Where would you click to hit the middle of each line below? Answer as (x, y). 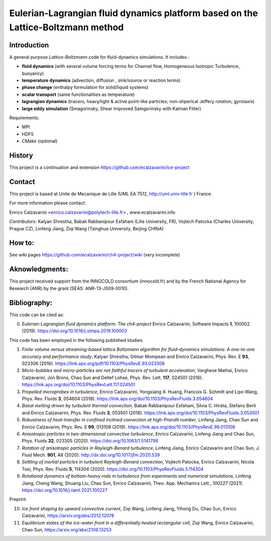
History (21, 155)
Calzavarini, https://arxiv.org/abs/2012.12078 (68, 516)
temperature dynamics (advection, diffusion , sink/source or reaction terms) (101, 80)
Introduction (29, 45)
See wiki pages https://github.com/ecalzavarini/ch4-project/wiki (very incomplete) (95, 255)
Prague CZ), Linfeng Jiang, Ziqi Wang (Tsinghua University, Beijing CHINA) (87, 228)
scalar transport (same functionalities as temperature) (78, 94)
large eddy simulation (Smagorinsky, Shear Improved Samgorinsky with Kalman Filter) (111, 109)
